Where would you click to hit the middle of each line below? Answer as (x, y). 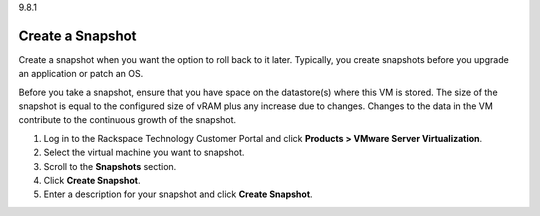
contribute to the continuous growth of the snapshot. (127, 120)
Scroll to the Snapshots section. (110, 166)
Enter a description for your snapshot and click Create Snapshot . (178, 194)
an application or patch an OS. (81, 74)
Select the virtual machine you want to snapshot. (144, 152)
